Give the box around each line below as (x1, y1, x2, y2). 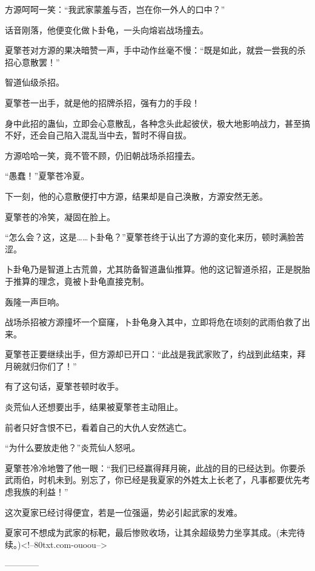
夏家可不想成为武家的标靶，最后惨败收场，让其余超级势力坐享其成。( (5, 526, 280, 539)
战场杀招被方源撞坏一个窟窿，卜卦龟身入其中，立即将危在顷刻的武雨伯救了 (5, 316, 302, 328)
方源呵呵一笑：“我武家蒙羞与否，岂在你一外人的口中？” (5, 3, 225, 15)
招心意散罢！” (5, 55, 60, 68)
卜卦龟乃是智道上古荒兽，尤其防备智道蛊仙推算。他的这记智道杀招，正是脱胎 (5, 263, 310, 275)
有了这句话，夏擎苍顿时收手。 (5, 380, 124, 393)
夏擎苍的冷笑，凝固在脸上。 (5, 210, 115, 223)
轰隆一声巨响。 (5, 295, 64, 308)
